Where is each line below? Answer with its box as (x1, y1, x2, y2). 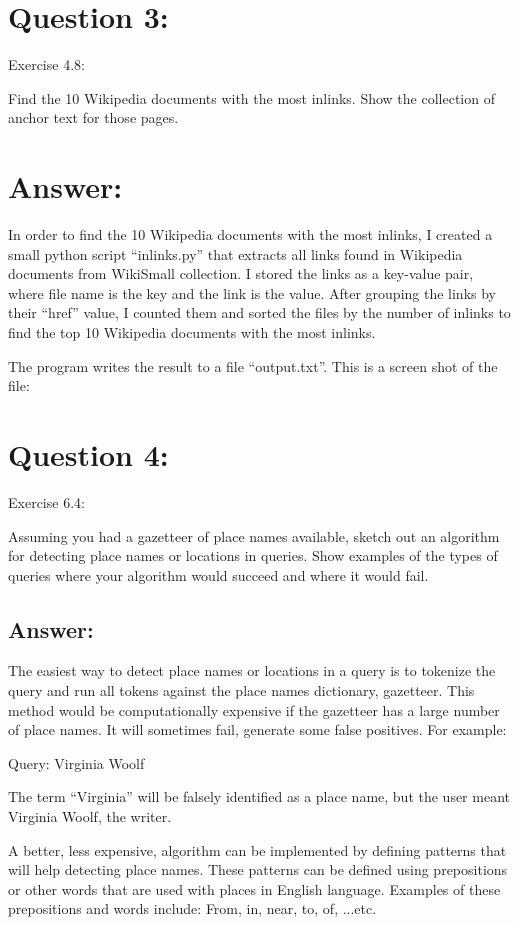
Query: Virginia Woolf (8, 752, 145, 773)
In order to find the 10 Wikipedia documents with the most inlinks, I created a (8, 224, 493, 245)
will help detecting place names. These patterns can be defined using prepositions (8, 859, 508, 880)
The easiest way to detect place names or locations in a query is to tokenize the (8, 660, 496, 681)
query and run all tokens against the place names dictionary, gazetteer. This (8, 680, 475, 701)
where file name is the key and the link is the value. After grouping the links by (8, 282, 497, 303)
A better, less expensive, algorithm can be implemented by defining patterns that (8, 839, 507, 860)
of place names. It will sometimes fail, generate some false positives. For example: (8, 719, 507, 740)
